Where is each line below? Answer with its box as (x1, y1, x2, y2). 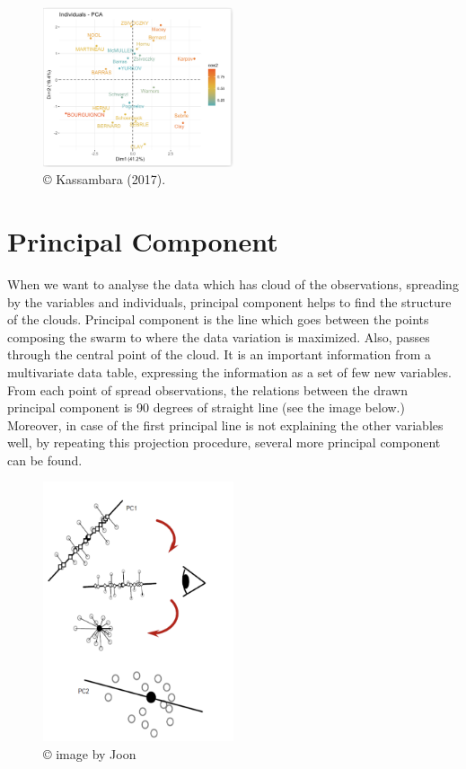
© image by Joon (43, 744, 136, 763)
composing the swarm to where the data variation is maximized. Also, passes (7, 327, 430, 346)
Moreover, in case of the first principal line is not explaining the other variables (7, 415, 444, 434)
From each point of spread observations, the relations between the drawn (7, 380, 408, 399)
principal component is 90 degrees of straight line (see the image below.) (7, 398, 405, 417)
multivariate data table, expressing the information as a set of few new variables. (7, 362, 452, 381)
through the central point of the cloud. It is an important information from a (7, 345, 432, 364)
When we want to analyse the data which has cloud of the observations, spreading (7, 274, 459, 293)
